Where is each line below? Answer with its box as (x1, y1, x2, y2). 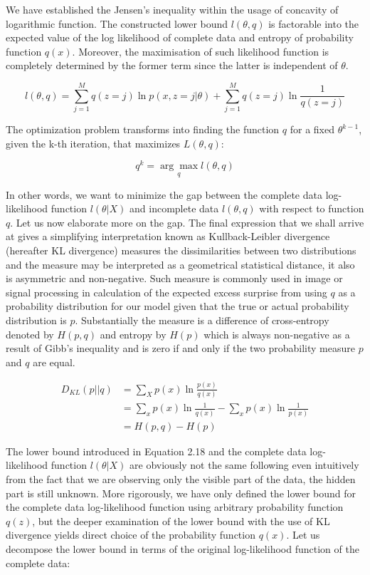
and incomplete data (129, 201, 219, 216)
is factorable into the (268, 16, 359, 31)
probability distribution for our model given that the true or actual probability (6, 299, 349, 314)
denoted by (6, 326, 54, 341)
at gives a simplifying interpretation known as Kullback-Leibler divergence (6, 229, 330, 244)
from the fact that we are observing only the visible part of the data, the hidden (6, 472, 356, 487)
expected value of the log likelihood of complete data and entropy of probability (6, 30, 354, 45)
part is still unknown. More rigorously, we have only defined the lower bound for (6, 485, 356, 500)
